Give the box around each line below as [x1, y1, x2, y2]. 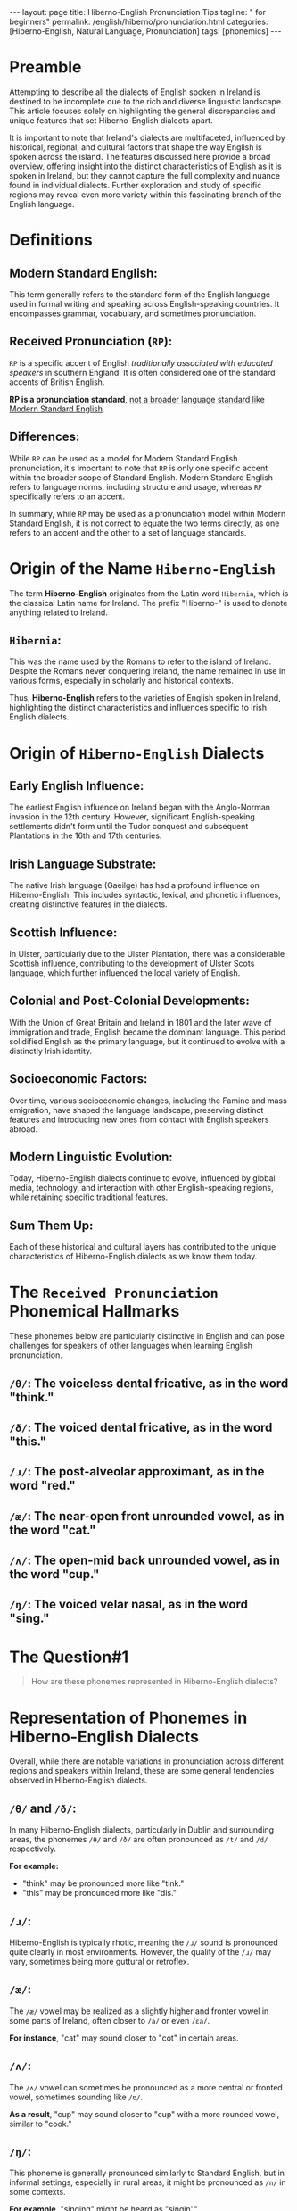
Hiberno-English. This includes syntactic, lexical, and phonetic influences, [9, 890, 281, 901]
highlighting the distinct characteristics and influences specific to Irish [9, 702, 268, 713]
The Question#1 [9, 1647, 129, 1667]
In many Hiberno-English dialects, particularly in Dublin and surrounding [9, 1824, 275, 1835]
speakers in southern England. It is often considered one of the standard [9, 367, 276, 378]
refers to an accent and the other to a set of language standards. [9, 527, 247, 537]
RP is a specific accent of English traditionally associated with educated [9, 357, 273, 368]
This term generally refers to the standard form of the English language [9, 288, 270, 300]
